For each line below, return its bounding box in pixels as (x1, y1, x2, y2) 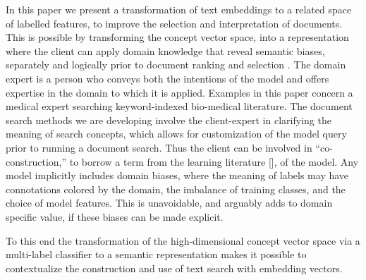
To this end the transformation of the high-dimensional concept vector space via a (6, 233, 360, 248)
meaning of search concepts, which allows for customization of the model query (6, 126, 347, 141)
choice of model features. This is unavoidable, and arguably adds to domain (6, 195, 333, 210)
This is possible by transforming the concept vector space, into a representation (6, 30, 349, 44)
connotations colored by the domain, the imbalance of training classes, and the (6, 181, 346, 196)
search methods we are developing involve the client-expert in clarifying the (6, 112, 331, 127)
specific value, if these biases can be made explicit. (6, 209, 224, 224)
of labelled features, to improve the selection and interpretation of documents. (6, 16, 343, 30)
